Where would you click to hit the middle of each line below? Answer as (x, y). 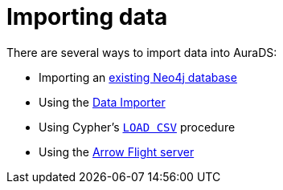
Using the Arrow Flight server (117, 152)
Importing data (87, 17)
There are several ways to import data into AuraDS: (142, 52)
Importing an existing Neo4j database (138, 77)
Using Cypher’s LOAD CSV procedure (137, 127)
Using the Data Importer (102, 102)
